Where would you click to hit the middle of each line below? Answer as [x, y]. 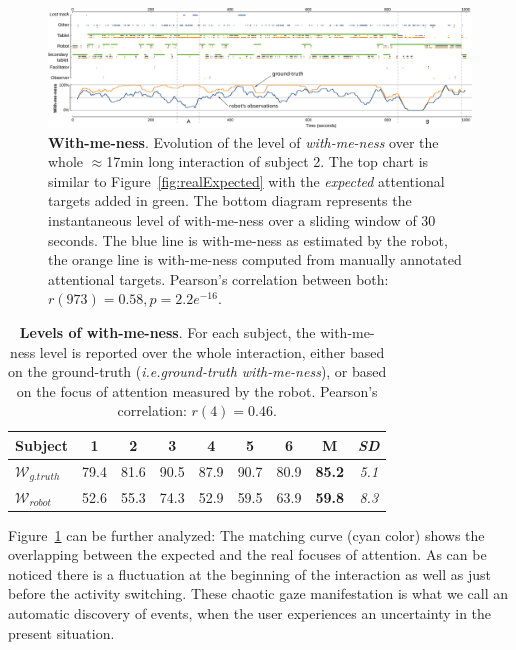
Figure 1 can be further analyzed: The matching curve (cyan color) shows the [246, 534]
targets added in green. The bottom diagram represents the [230, 200]
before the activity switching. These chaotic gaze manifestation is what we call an [258, 593]
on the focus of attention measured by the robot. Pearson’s [197, 390]
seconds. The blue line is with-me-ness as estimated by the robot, [248, 239]
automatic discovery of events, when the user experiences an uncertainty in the [250, 613]
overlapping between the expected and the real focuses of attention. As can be [247, 554]
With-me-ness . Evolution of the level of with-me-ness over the [243, 141]
